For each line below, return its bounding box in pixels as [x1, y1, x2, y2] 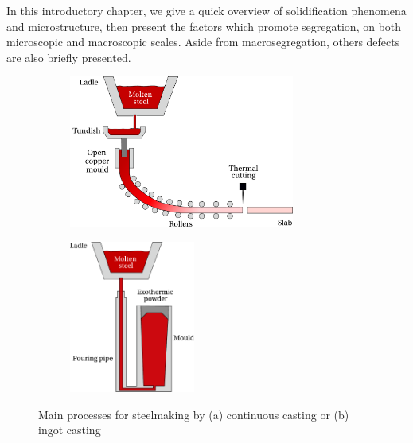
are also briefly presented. [6, 49, 131, 65]
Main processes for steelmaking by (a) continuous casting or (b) [38, 406, 349, 422]
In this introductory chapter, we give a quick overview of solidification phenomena [6, 2, 407, 18]
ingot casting [38, 422, 101, 438]
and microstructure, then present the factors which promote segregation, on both [6, 17, 402, 34]
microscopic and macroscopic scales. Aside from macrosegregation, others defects [6, 33, 400, 50]
